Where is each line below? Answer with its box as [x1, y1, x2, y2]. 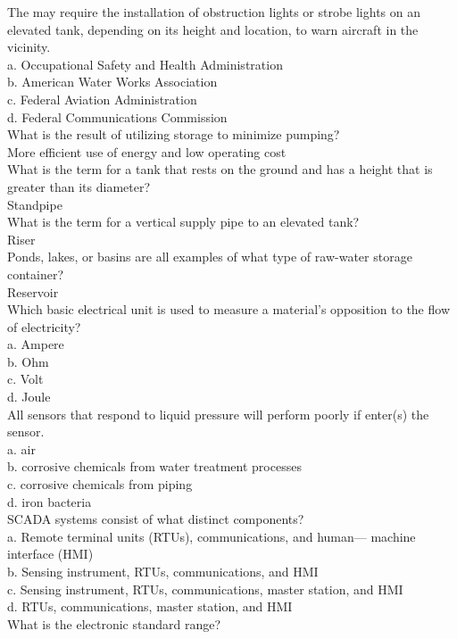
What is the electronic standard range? [7, 614, 221, 633]
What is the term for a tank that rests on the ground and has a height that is [7, 160, 433, 178]
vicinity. [7, 37, 51, 56]
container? [7, 264, 64, 283]
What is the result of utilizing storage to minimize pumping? [7, 125, 340, 144]
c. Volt [7, 369, 44, 388]
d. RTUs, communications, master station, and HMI [7, 597, 293, 616]
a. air [7, 439, 36, 458]
